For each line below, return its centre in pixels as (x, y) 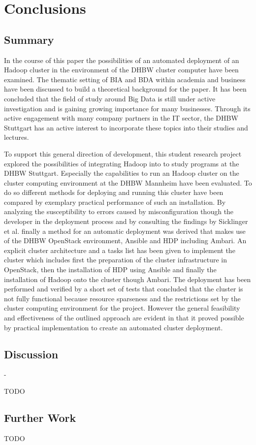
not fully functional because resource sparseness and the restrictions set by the (122, 298)
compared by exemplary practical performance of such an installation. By (115, 202)
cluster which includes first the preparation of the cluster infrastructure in (116, 260)
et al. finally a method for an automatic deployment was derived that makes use (125, 231)
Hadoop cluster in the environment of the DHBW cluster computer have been (121, 70)
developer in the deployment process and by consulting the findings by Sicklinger (126, 221)
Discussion (31, 354)
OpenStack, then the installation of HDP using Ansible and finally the (110, 270)
